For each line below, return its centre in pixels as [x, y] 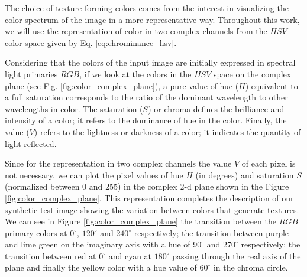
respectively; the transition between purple [211, 232]
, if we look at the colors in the [135, 74]
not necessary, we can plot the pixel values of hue [94, 175]
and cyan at [130, 255]
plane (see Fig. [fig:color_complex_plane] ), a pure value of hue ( [122, 85]
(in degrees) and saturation [245, 175]
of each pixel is [269, 163]
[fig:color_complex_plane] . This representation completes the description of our [149, 198]
